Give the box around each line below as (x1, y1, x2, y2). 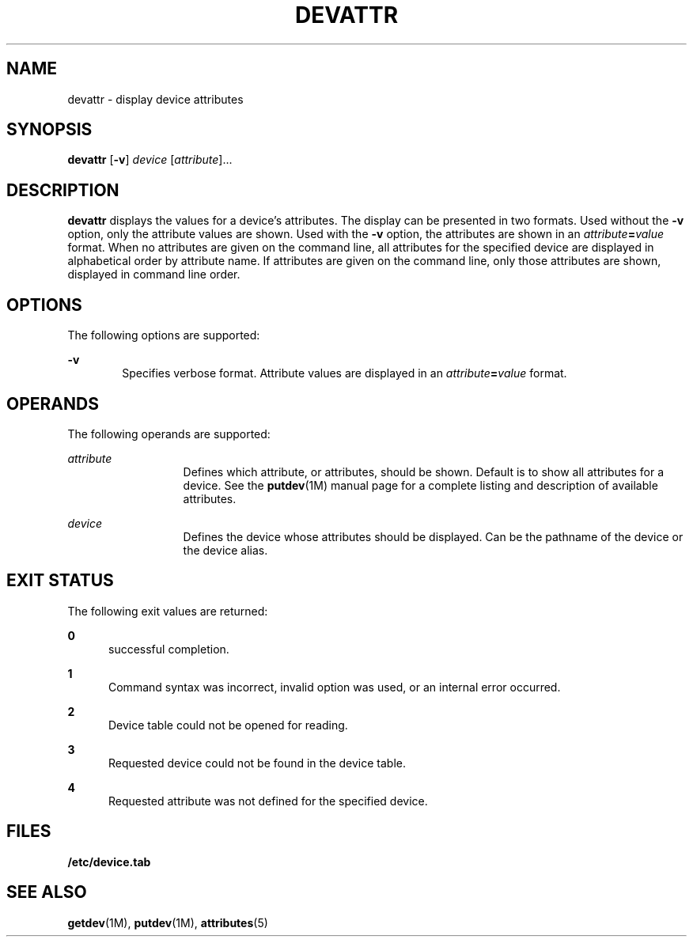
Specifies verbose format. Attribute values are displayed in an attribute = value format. (122, 366, 567, 381)
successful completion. (108, 642, 229, 656)
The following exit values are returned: (67, 604, 268, 618)
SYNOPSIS (6, 119, 93, 140)
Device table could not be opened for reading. (108, 718, 348, 732)
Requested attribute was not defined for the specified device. (108, 793, 428, 808)
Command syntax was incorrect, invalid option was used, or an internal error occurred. (108, 680, 561, 694)
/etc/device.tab (67, 854, 151, 869)
